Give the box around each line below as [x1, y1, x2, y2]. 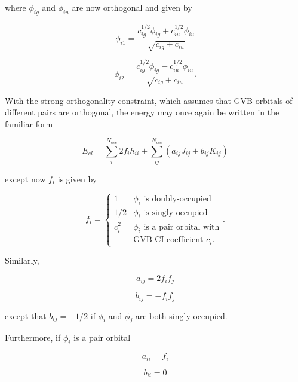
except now [5, 172, 46, 185]
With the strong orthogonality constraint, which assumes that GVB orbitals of [5, 94, 293, 106]
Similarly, [5, 254, 39, 267]
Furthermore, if [5, 331, 61, 344]
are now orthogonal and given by [72, 1, 192, 13]
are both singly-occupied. [135, 309, 228, 322]
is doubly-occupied [143, 194, 211, 203]
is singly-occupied [143, 208, 208, 217]
